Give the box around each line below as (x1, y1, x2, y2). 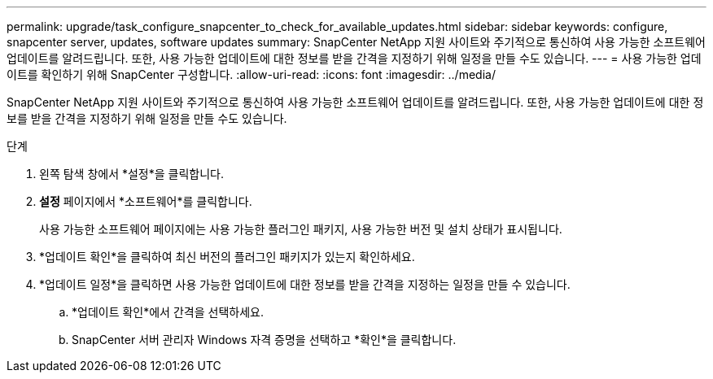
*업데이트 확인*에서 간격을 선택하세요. (72, 305, 264, 319)
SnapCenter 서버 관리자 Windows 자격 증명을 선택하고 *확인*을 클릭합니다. (72, 333, 457, 346)
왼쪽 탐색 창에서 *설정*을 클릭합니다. (39, 167, 225, 181)
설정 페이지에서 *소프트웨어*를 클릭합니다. (39, 194, 252, 208)
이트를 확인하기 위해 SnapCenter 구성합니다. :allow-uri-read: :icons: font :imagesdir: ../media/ (7, 68, 496, 81)
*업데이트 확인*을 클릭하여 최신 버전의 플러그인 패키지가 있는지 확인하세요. (39, 250, 415, 264)
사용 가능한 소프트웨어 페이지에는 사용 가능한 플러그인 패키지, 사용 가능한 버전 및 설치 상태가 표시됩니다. (39, 222, 562, 236)
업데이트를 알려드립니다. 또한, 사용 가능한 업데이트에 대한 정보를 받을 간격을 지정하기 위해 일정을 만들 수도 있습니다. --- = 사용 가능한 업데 (7, 51, 702, 65)
